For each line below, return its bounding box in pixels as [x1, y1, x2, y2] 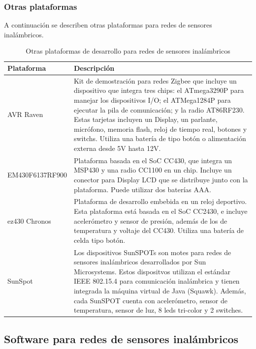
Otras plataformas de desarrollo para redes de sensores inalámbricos [26, 46, 230, 56]
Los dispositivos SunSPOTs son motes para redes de [73, 247, 231, 257]
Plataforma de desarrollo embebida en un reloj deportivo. [73, 196, 247, 206]
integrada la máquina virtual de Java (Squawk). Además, [73, 286, 246, 296]
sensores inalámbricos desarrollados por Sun [73, 257, 206, 267]
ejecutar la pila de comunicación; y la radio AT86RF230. [73, 104, 245, 115]
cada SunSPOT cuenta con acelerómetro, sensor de [73, 295, 227, 305]
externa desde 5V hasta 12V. [73, 143, 161, 153]
